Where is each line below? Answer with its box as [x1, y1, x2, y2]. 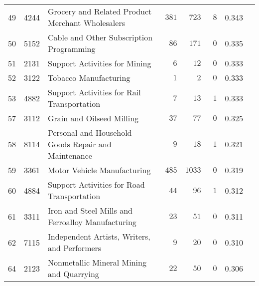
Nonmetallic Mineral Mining [48, 257, 146, 268]
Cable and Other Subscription [48, 31, 153, 43]
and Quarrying [48, 268, 99, 280]
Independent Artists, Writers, [48, 231, 150, 242]
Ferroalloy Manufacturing [48, 216, 136, 228]
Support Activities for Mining [48, 57, 151, 69]
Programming [48, 43, 96, 54]
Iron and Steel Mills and [48, 205, 132, 216]
